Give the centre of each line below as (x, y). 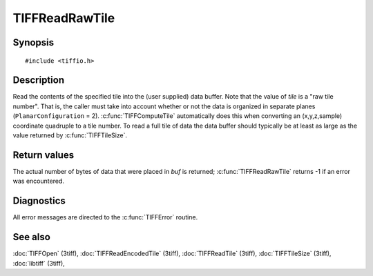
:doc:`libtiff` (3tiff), (39, 263)
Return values (44, 155)
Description (39, 80)
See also (32, 237)
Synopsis (34, 42)
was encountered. (39, 181)
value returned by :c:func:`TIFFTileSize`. (70, 135)
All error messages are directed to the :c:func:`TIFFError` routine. (105, 217)
